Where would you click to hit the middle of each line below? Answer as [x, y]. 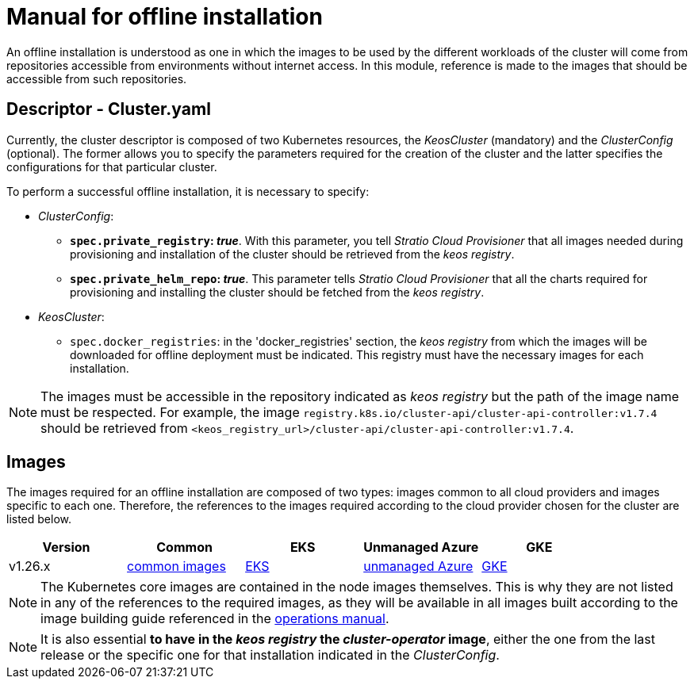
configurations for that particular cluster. [112, 166]
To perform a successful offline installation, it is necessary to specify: [188, 191]
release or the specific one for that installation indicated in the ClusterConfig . [270, 655]
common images [176, 566]
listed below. [39, 519]
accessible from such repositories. [97, 78]
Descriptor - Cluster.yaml [109, 109]
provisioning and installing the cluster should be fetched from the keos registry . [277, 292]
